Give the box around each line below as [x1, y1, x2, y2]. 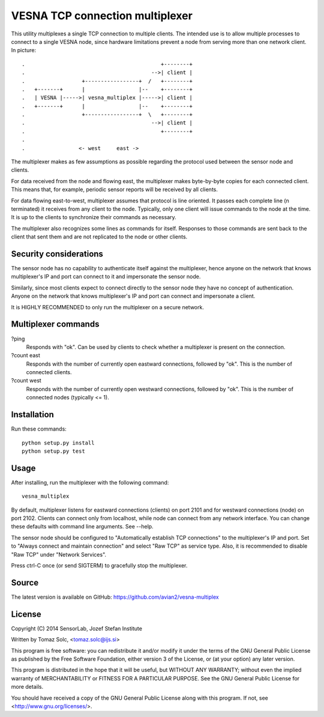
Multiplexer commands [11, 319, 100, 330]
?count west [11, 377, 41, 384]
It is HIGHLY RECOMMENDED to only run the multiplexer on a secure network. [11, 303, 204, 310]
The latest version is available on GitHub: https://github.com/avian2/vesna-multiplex [11, 593, 219, 601]
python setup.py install [22, 439, 95, 446]
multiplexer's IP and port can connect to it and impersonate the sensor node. [11, 273, 201, 280]
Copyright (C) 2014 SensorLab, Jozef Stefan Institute [11, 625, 142, 632]
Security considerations [11, 249, 103, 259]
